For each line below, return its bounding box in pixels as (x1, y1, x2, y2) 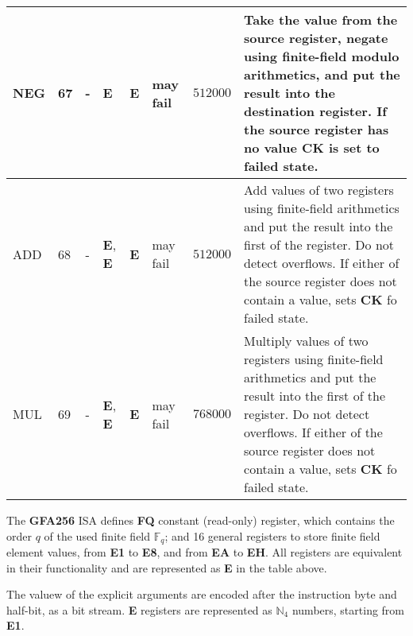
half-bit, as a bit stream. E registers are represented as (6, 601, 272, 618)
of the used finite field (44, 527, 151, 544)
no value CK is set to (244, 138, 380, 157)
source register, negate (244, 29, 388, 47)
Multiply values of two (244, 332, 369, 350)
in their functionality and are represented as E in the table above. (6, 559, 327, 576)
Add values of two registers (244, 180, 394, 199)
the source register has (244, 120, 389, 138)
